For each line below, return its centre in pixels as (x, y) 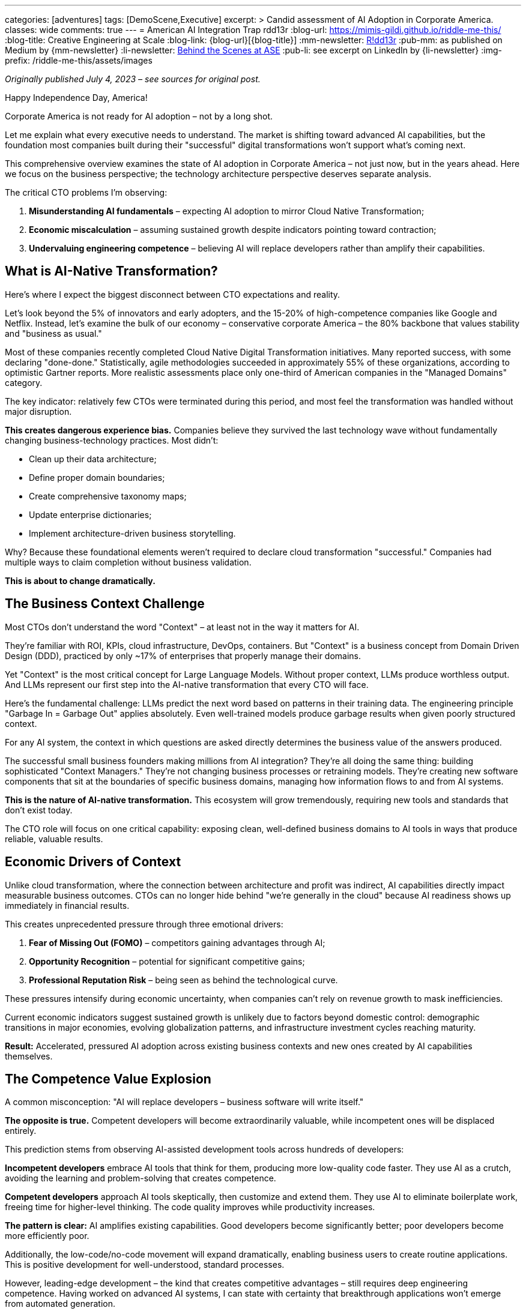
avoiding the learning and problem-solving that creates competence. (141, 1178)
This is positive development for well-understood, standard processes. (145, 1265)
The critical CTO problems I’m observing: (86, 192)
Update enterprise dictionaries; (90, 514)
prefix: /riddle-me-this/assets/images (79, 60)
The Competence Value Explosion (108, 1079)
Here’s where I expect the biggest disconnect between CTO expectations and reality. (173, 294)
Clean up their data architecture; (93, 459)
